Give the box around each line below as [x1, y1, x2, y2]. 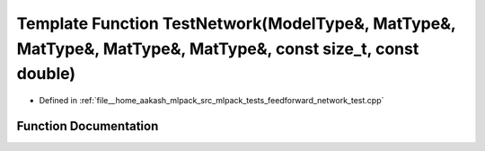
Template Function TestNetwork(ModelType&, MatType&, [16, 13, 456, 33]
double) [16, 64, 76, 84]
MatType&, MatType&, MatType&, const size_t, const [16, 39, 419, 58]
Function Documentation [16, 118, 159, 134]
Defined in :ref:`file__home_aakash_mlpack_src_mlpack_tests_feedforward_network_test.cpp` [39, 95, 384, 106]
